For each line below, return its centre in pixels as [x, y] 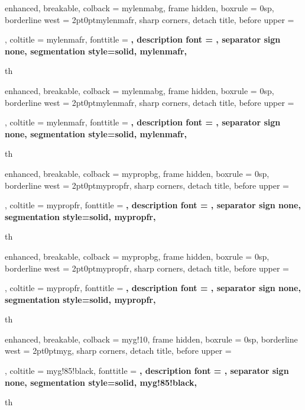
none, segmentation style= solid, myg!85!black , [101, 382]
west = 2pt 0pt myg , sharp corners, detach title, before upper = [118, 351]
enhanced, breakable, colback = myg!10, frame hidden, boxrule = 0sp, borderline [151, 339]
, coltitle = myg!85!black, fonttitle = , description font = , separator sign [147, 371]
